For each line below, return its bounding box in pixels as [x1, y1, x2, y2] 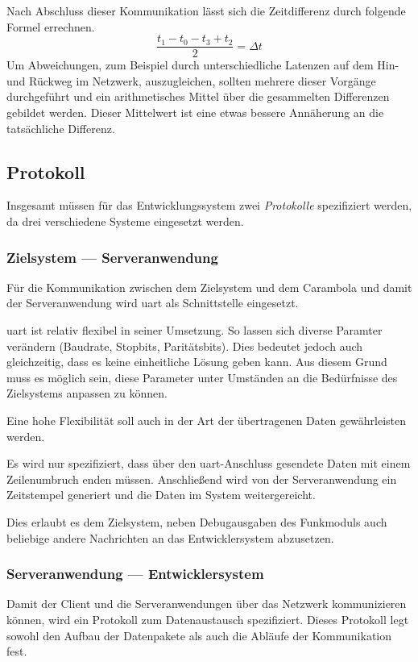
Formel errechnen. [6, 18, 95, 35]
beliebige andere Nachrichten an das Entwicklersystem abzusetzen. [6, 529, 334, 546]
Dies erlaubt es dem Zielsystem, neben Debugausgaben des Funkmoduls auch [6, 513, 387, 530]
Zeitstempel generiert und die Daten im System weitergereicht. [6, 486, 316, 503]
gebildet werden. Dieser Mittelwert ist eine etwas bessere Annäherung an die [6, 104, 384, 121]
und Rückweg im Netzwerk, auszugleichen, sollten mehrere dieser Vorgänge [6, 72, 376, 89]
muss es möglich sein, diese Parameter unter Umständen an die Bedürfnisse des [6, 368, 398, 385]
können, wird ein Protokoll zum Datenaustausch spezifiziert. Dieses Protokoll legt [6, 610, 409, 627]
